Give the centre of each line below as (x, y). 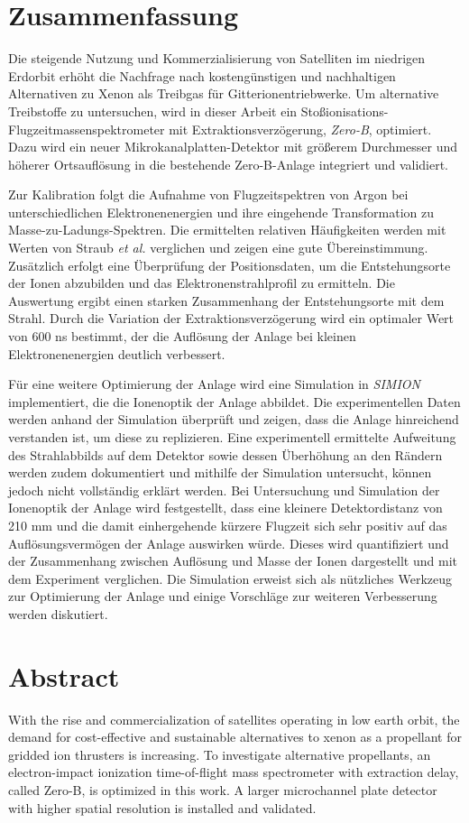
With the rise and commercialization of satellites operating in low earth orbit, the (234, 719)
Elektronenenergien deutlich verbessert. (117, 353)
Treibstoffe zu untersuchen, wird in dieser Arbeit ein (153, 111)
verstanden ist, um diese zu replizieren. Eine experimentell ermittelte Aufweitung (232, 437)
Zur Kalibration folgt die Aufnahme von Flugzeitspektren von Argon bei (208, 194)
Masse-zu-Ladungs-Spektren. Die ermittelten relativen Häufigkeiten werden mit (227, 230)
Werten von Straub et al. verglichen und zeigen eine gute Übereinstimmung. (218, 248)
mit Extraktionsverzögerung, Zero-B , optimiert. (300, 129)
